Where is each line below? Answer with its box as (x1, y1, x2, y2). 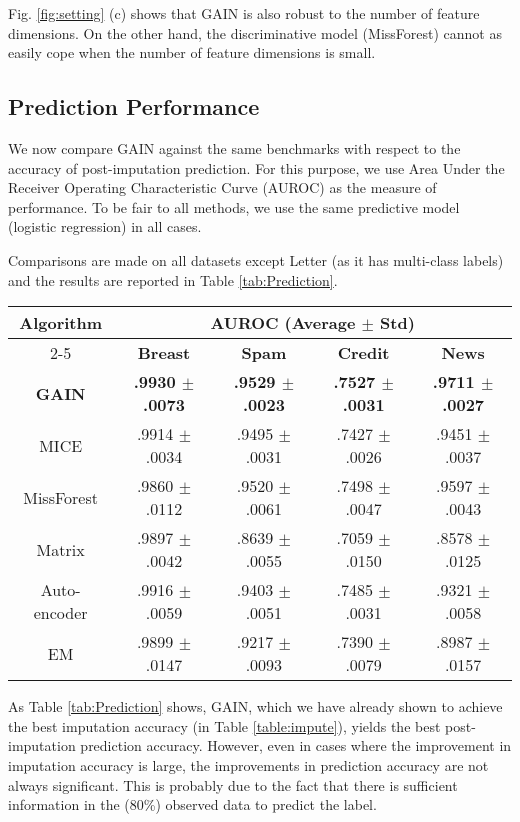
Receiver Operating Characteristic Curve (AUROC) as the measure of (8, 177, 437, 198)
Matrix (36, 537, 85, 561)
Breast (137, 341, 191, 365)
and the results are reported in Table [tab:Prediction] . (8, 269, 338, 290)
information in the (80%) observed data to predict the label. (8, 794, 377, 815)
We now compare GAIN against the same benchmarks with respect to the (8, 137, 461, 158)
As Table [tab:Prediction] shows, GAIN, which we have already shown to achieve (8, 696, 503, 717)
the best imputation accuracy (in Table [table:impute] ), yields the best (8, 715, 441, 736)
